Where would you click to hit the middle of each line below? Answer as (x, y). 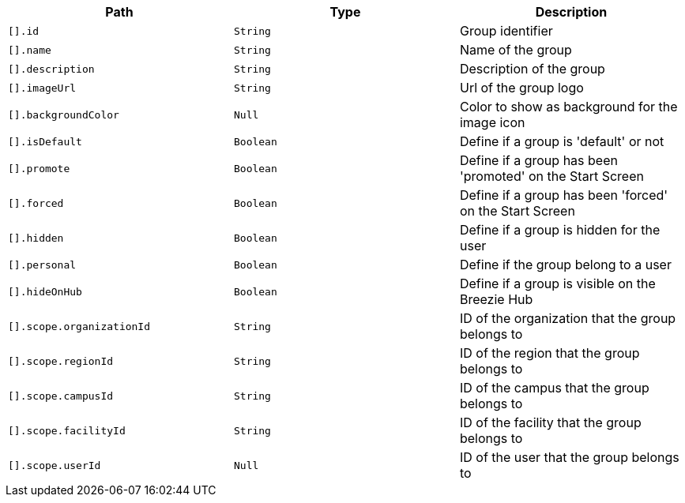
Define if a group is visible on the (557, 283)
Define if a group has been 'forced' (564, 195)
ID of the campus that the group (554, 388)
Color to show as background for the (568, 107)
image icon (492, 122)
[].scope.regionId (61, 361)
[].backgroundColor (64, 114)
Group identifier (506, 31)
